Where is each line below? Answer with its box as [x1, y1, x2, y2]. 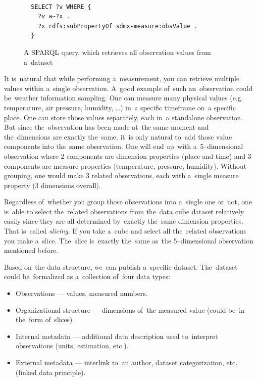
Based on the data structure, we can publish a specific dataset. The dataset [4, 261, 238, 272]
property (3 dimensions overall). [4, 180, 101, 190]
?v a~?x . [38, 13, 70, 20]
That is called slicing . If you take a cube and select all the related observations [4, 226, 247, 236]
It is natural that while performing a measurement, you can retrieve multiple [4, 73, 240, 84]
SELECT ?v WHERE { [31, 3, 92, 10]
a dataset [24, 56, 53, 67]
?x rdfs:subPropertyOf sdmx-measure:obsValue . [38, 22, 198, 30]
